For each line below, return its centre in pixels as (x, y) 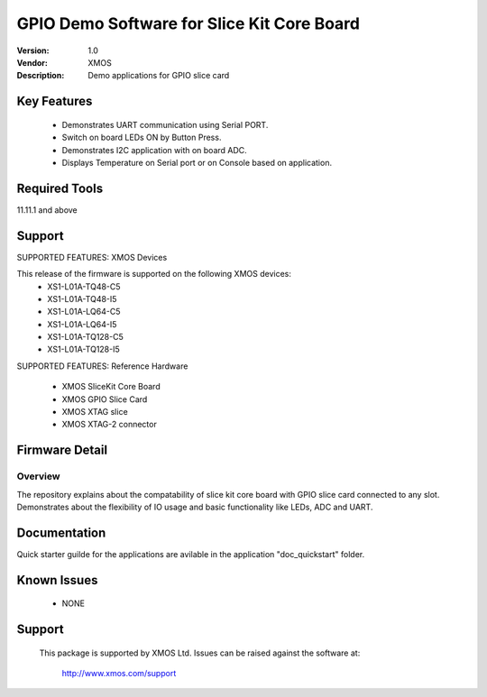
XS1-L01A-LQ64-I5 (82, 324)
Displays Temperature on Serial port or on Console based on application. (197, 162)
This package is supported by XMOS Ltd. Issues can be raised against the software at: (200, 653)
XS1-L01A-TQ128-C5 (85, 337)
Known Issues (57, 580)
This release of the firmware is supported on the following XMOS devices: (154, 274)
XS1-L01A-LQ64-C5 (84, 312)
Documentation (61, 532)
